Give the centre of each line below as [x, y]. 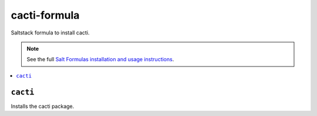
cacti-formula [45, 15]
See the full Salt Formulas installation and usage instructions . [100, 59]
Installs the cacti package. [43, 106]
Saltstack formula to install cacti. [50, 33]
